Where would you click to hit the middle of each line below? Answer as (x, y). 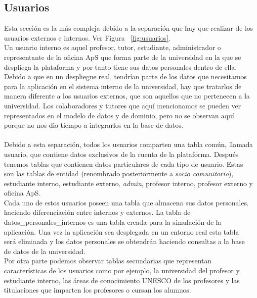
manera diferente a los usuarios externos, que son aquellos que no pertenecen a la (127, 96)
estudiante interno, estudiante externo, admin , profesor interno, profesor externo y (128, 183)
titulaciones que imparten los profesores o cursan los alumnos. (98, 290)
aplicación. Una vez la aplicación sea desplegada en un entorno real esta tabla (122, 231)
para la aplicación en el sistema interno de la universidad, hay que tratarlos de (123, 86)
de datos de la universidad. (45, 251)
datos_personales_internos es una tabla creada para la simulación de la (113, 222)
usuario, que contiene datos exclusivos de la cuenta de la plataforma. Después (121, 154)
